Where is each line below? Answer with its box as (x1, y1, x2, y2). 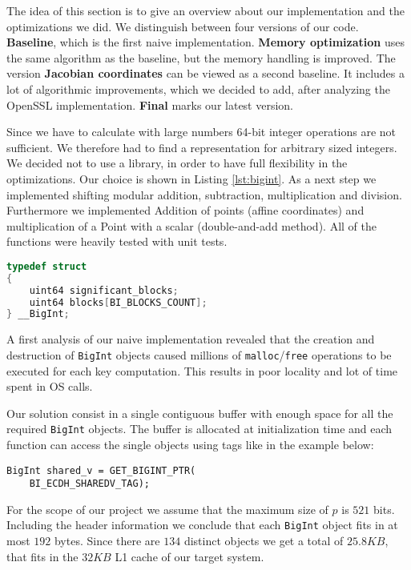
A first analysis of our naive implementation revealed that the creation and (6, 331, 375, 347)
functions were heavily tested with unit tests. (6, 233, 228, 250)
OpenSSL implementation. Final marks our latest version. (6, 96, 294, 113)
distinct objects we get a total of (183, 532, 344, 549)
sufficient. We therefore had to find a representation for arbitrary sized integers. (6, 138, 397, 155)
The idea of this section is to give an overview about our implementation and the (6, 2, 405, 18)
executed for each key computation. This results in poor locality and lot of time (6, 362, 398, 379)
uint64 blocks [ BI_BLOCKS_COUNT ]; (29, 296, 208, 308)
